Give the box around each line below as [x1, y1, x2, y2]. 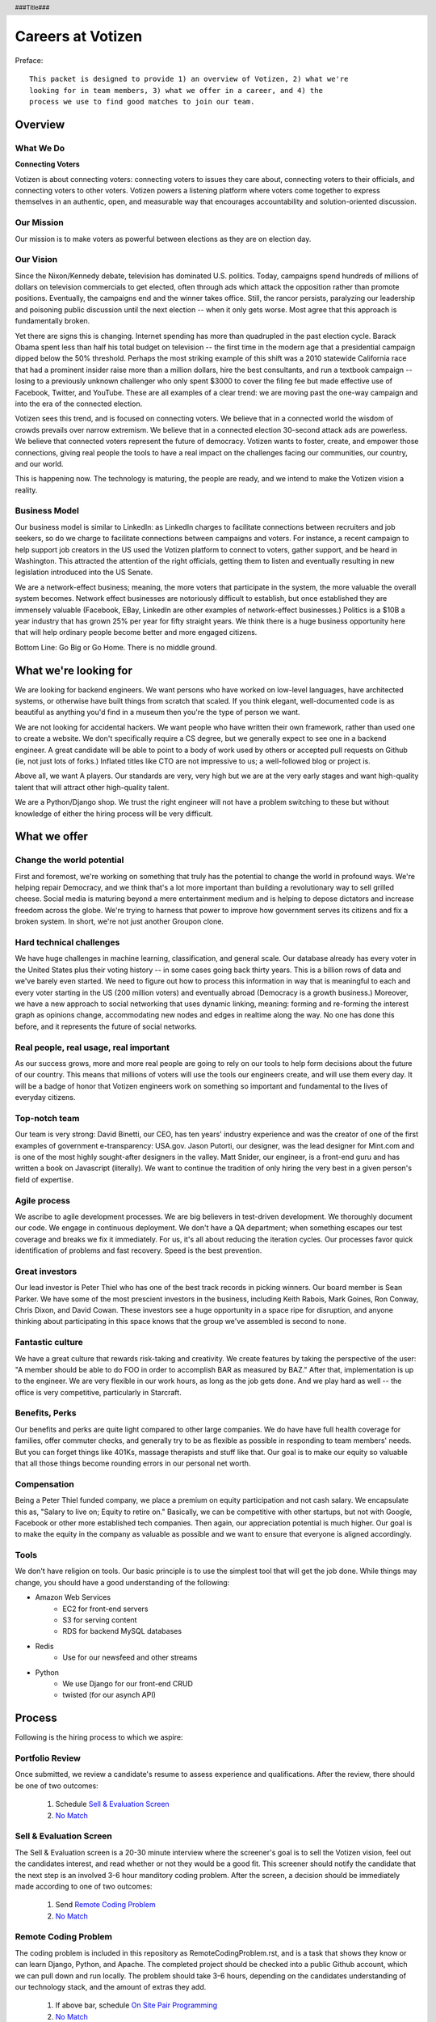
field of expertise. [15, 1174, 74, 1184]
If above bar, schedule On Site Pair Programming [55, 2000, 218, 2010]
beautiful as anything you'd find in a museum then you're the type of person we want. [15, 708, 300, 717]
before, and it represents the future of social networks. [15, 1022, 197, 1031]
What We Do [15, 142, 65, 154]
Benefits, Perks [15, 1407, 77, 1419]
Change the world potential [15, 854, 124, 865]
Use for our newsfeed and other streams [62, 1652, 198, 1662]
